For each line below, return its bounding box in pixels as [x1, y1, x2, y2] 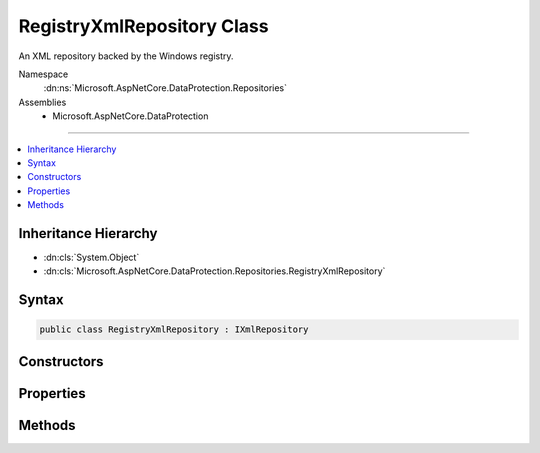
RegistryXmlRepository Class [18, 15, 269, 37]
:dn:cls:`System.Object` [43, 251, 140, 263]
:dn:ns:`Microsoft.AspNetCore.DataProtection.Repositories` [43, 82, 287, 94]
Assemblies [18, 96, 67, 108]
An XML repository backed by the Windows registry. [18, 50, 234, 62]
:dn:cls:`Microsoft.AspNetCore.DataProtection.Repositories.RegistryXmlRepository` [43, 265, 386, 277]
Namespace [18, 68, 69, 80]
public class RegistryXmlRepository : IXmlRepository [39, 324, 309, 335]
